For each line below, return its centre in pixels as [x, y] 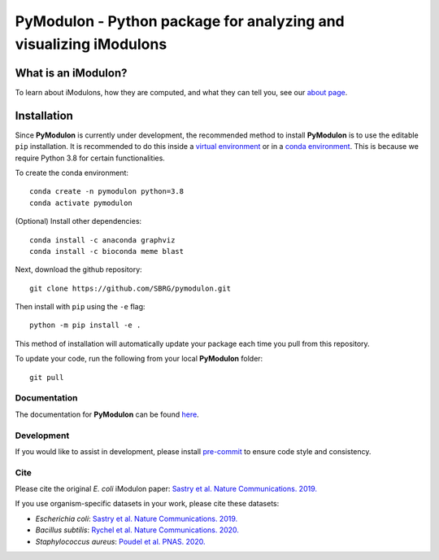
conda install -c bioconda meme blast [107, 251]
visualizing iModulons [91, 44]
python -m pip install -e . [85, 325]
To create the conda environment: [72, 173]
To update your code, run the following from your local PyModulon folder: [139, 359]
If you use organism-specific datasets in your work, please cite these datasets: [147, 504]
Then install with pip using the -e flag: [80, 307]
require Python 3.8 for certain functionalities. [90, 158]
